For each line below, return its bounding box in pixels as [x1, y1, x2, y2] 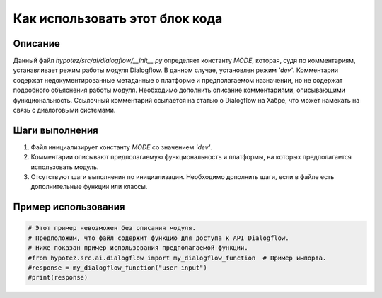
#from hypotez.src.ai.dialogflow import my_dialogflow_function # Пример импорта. [28, 253, 327, 262]
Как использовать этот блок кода [13, 11, 223, 26]
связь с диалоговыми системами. [13, 106, 116, 115]
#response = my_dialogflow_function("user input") [28, 264, 208, 272]
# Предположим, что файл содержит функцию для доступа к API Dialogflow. [28, 234, 289, 242]
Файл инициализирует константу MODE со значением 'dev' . [30, 142, 212, 151]
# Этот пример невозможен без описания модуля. [28, 224, 196, 232]
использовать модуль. [30, 163, 99, 171]
